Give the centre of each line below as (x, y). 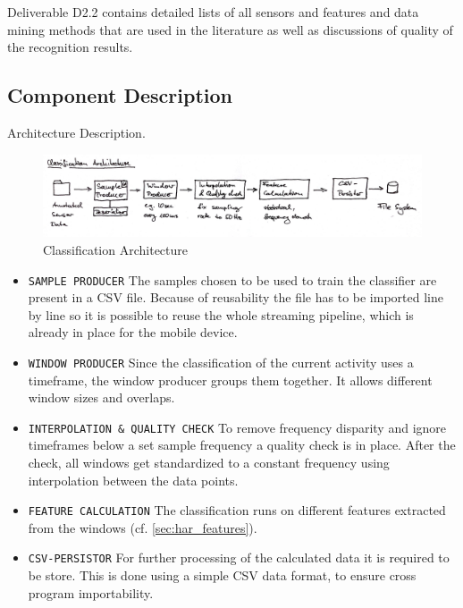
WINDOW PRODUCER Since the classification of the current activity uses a (221, 362)
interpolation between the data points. (133, 480)
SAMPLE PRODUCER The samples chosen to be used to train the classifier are (232, 279)
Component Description (120, 95)
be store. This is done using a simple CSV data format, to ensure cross (222, 575)
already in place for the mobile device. (133, 332)
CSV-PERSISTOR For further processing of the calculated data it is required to (239, 557)
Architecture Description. (76, 132)
